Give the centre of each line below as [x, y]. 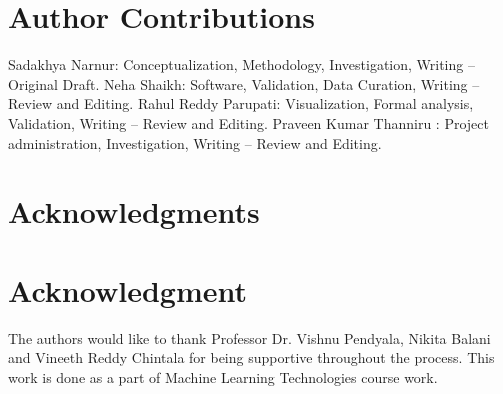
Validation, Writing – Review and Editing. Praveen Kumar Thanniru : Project [248, 122]
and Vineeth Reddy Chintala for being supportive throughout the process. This [251, 357]
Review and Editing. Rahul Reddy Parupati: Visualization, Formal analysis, [241, 103]
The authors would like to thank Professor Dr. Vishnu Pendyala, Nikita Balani [249, 337]
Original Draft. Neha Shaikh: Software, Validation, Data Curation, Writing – [244, 83]
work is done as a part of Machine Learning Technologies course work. [223, 376]
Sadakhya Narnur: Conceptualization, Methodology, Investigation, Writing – [241, 64]
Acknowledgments [134, 211]
